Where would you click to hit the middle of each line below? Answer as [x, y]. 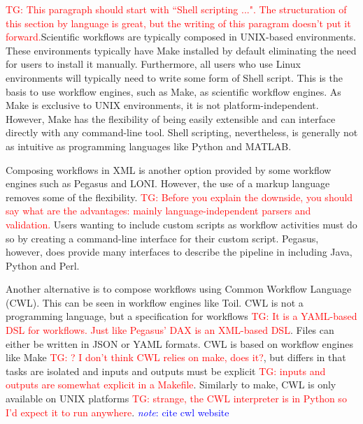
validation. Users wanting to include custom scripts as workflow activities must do [181, 224]
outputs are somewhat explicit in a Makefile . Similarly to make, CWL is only [171, 385]
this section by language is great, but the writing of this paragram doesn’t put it [178, 23]
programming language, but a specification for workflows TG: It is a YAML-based [181, 316]
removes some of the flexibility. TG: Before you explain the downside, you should [179, 197]
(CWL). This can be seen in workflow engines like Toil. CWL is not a [155, 302]
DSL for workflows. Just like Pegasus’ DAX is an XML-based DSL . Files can [170, 330]
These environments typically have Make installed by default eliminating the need [181, 50]
